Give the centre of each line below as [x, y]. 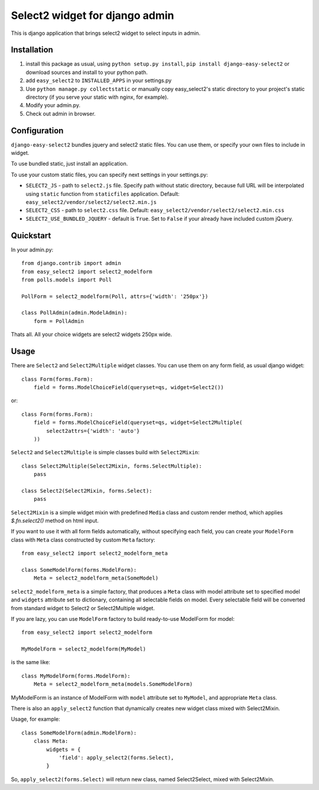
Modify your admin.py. [53, 105]
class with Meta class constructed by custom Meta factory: [83, 540]
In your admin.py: [32, 250]
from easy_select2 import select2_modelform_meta [95, 553]
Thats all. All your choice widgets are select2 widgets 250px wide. [92, 335]
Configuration [37, 130]
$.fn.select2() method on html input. [55, 521]
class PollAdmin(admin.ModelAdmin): [74, 313]
